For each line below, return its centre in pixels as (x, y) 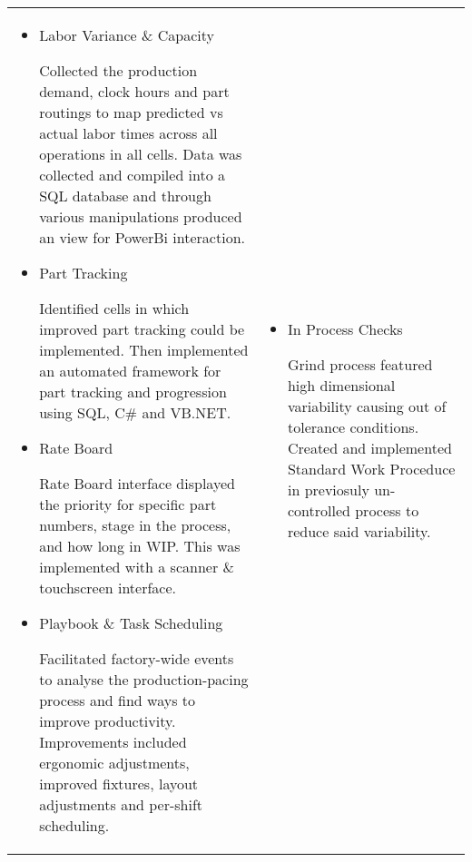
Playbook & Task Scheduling (131, 623)
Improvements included (113, 742)
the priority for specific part (128, 504)
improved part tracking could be (142, 329)
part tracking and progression (133, 392)
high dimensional (341, 385)
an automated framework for (130, 371)
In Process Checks (345, 329)
